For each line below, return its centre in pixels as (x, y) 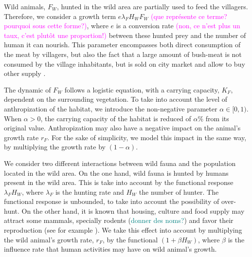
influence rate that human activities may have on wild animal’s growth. (110, 249)
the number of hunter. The (179, 192)
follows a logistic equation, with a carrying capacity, (142, 89)
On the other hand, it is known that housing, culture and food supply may (133, 211)
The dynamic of (27, 89)
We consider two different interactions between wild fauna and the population (120, 163)
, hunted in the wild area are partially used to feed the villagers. (152, 6)
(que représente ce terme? (189, 16)
